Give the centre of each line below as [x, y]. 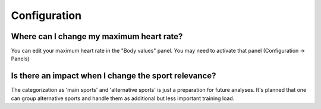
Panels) [20, 59]
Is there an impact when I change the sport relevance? [114, 76]
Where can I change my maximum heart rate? [97, 36]
